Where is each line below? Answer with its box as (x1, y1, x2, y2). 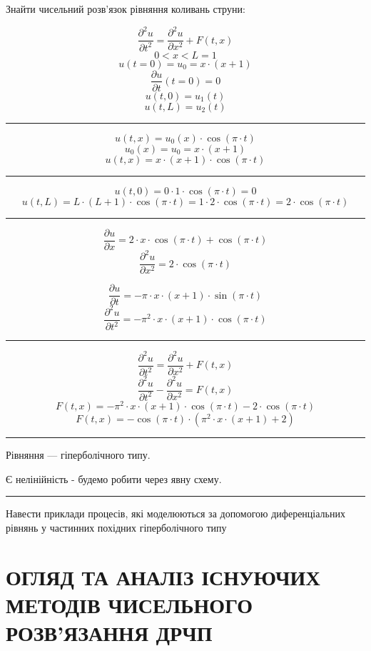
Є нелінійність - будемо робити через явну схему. (6, 471, 222, 486)
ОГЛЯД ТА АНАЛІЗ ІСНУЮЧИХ (6, 562, 320, 591)
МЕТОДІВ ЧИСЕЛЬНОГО (6, 590, 253, 619)
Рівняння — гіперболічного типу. (6, 447, 151, 462)
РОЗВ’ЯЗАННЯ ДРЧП (6, 617, 213, 647)
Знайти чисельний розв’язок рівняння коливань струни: (6, 1, 245, 16)
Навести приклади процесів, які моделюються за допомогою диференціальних (6, 506, 345, 521)
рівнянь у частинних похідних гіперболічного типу (6, 520, 227, 535)
